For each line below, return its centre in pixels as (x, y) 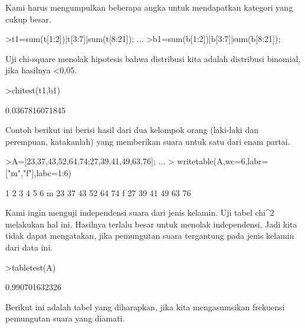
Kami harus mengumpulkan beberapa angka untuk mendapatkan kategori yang (149, 7)
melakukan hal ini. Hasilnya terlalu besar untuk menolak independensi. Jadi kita (151, 224)
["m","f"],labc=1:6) (38, 172)
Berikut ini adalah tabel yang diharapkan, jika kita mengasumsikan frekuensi (145, 306)
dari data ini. (29, 247)
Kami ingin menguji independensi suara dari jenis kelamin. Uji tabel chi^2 (140, 212)
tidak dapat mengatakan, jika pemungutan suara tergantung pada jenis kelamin (150, 236)
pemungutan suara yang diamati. (65, 318)
